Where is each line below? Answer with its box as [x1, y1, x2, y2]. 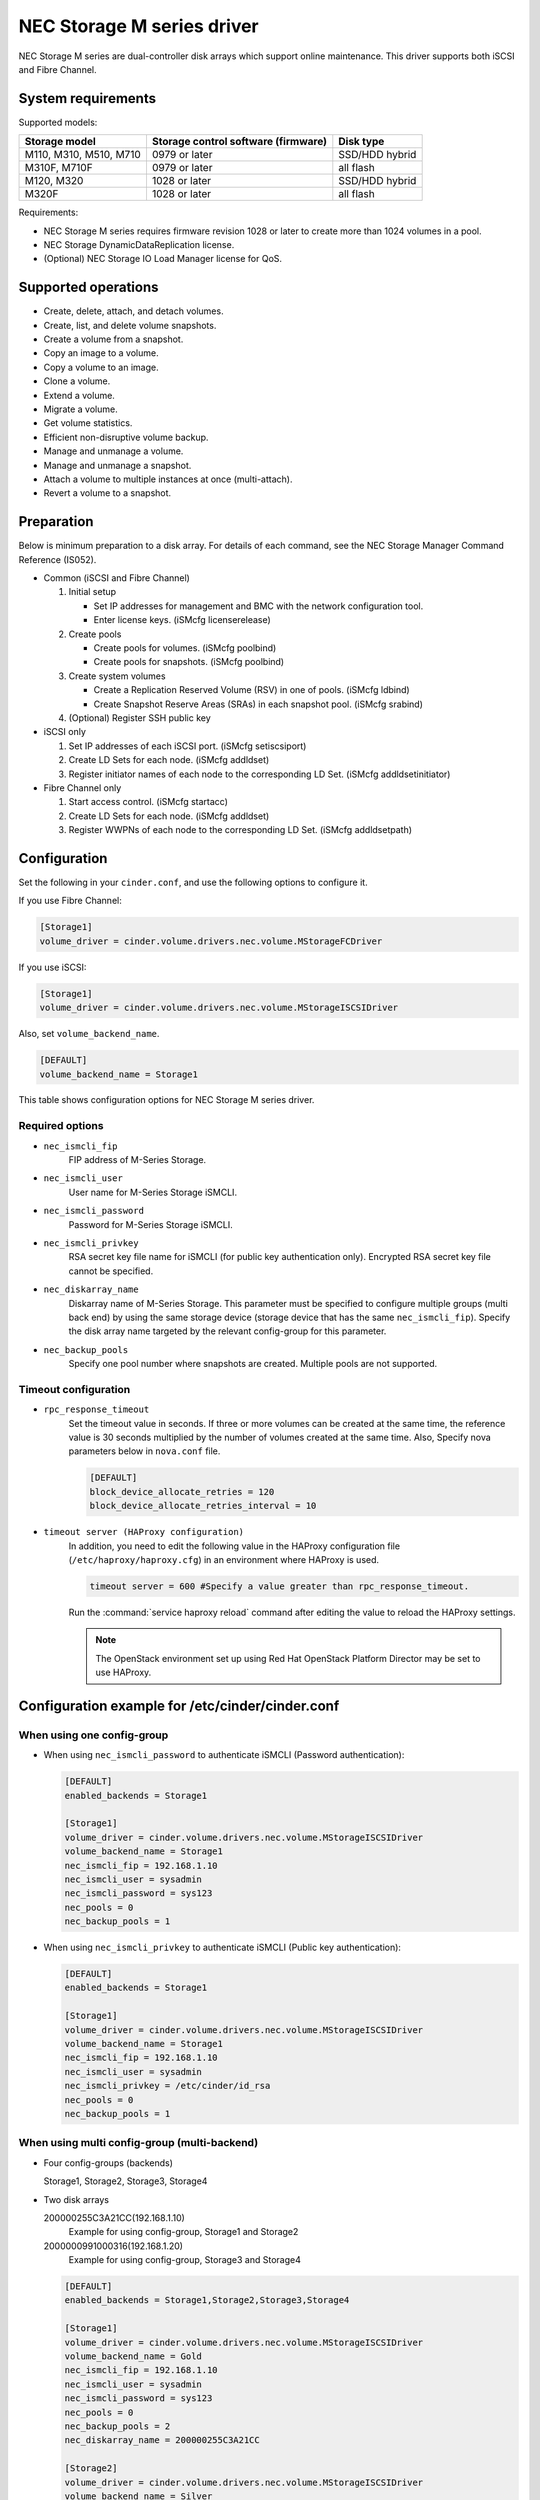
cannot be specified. [68, 1265, 154, 1277]
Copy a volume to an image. [43, 361, 159, 373]
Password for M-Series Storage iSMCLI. [68, 1218, 234, 1230]
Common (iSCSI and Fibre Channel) [43, 572, 190, 584]
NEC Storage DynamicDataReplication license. [43, 239, 235, 251]
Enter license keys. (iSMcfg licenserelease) [93, 614, 272, 626]
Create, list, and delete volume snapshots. [43, 319, 217, 331]
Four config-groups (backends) [43, 2156, 174, 2169]
